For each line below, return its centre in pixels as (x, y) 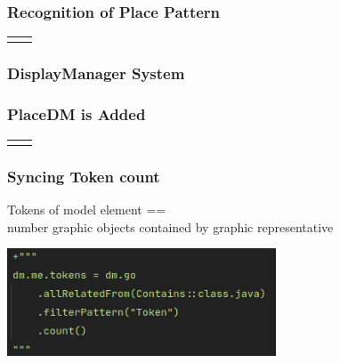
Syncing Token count (84, 176)
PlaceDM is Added (77, 114)
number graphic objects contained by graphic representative (170, 226)
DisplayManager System (96, 73)
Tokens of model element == (87, 209)
